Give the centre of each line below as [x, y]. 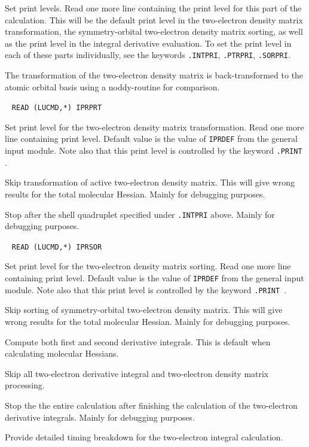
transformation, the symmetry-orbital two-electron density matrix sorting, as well [154, 31]
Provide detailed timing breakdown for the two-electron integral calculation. [144, 437]
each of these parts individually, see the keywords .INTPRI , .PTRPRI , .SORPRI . [148, 55]
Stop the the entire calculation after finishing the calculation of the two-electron [151, 405]
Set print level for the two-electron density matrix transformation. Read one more [154, 127]
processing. [25, 385]
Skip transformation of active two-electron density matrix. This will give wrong [150, 182]
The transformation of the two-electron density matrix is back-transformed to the [154, 75]
